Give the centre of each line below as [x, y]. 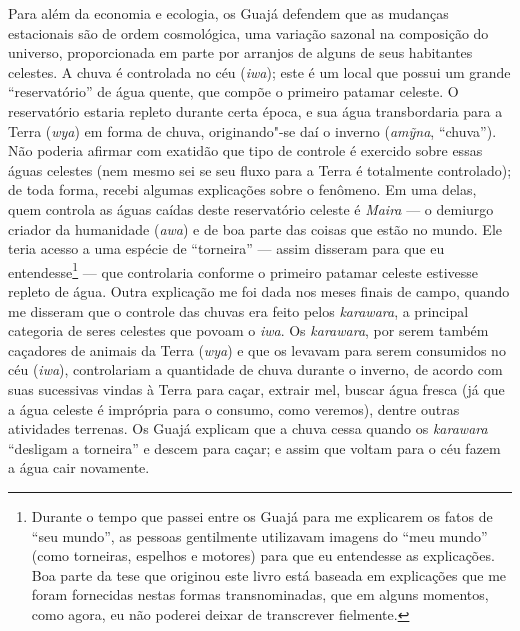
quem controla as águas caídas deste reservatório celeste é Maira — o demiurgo [251, 208]
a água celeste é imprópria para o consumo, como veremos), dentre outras [234, 408]
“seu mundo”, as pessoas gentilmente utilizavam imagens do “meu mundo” [259, 535]
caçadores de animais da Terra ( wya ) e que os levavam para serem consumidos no [257, 349]
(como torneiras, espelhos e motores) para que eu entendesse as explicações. [263, 555]
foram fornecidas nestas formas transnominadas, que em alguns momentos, [260, 594]
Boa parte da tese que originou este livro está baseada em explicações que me [269, 574]
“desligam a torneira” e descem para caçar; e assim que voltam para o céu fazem [254, 447]
